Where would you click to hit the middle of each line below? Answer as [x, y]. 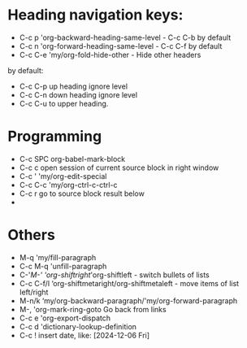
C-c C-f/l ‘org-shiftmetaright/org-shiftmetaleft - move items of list [129, 283]
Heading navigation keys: [95, 15]
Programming [55, 137]
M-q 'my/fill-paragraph [58, 257]
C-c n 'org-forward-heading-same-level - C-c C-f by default [121, 46]
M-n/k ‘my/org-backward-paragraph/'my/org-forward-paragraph [128, 300]
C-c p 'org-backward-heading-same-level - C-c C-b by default [125, 37]
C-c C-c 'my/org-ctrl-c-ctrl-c [69, 185]
